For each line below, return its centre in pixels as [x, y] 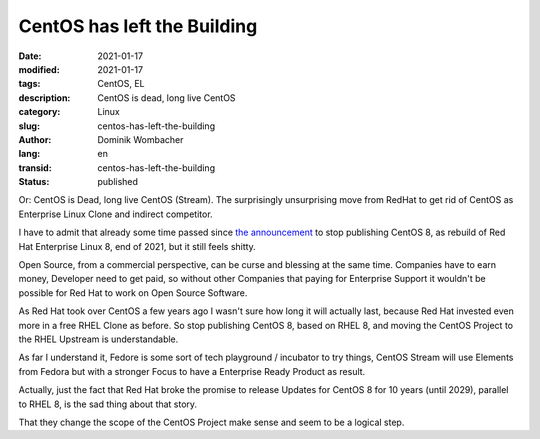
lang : [29, 154]
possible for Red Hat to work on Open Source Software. [133, 292]
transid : [35, 167]
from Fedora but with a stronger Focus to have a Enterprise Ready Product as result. [192, 371]
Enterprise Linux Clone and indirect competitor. [116, 214]
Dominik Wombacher [140, 139]
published [118, 182]
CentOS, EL [121, 84]
